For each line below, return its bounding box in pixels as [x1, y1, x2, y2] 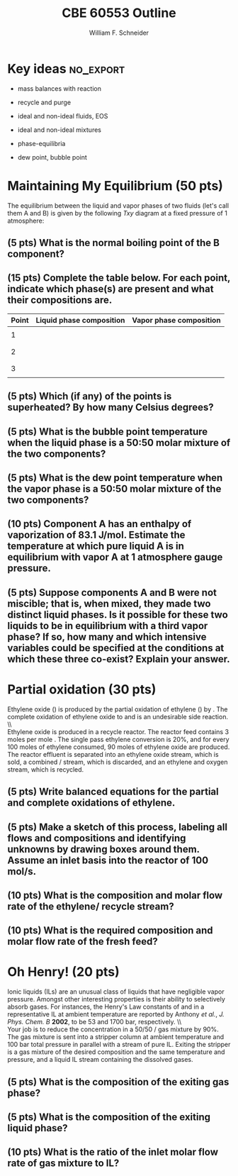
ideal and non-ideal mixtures [17, 126, 101, 134]
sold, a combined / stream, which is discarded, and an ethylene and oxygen [7, 758, 228, 766]
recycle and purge [17, 98, 72, 106]
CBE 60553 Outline [61, 5, 177, 21]
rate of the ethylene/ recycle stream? [7, 900, 175, 912]
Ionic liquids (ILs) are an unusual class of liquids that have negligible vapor [7, 987, 225, 996]
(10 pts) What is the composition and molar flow [7, 889, 223, 902]
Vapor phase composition [132, 315, 221, 325]
